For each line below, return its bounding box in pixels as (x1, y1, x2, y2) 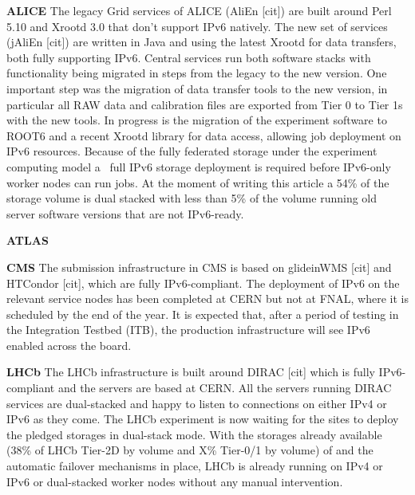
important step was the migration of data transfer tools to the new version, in (6, 80, 388, 96)
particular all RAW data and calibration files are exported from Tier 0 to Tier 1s (6, 96, 403, 112)
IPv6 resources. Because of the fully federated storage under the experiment (6, 143, 377, 159)
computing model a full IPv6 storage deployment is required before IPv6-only (6, 158, 391, 175)
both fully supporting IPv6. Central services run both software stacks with (6, 49, 371, 65)
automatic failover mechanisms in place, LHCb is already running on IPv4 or (6, 458, 383, 474)
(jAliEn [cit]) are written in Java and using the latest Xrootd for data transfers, (6, 33, 397, 50)
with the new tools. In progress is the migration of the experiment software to (6, 112, 387, 128)
